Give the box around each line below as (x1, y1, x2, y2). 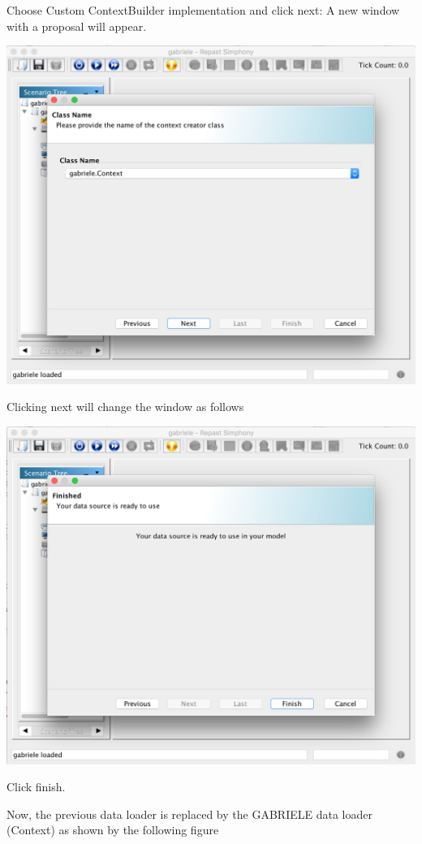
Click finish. (6, 778, 66, 795)
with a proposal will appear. (6, 17, 147, 34)
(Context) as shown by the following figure (6, 821, 219, 838)
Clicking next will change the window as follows (6, 398, 244, 415)
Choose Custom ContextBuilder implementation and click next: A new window (6, 2, 400, 18)
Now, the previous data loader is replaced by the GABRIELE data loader (6, 805, 372, 822)
